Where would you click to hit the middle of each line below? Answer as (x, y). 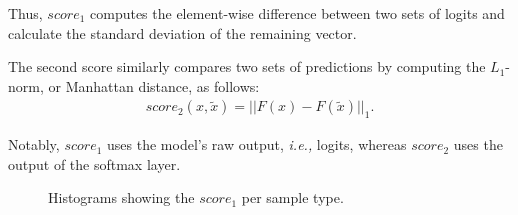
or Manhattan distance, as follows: (154, 85)
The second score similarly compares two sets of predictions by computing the (247, 66)
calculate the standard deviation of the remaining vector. (182, 32)
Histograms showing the (121, 197)
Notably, (34, 144)
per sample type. (292, 197)
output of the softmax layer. (94, 163)
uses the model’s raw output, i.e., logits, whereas (257, 144)
